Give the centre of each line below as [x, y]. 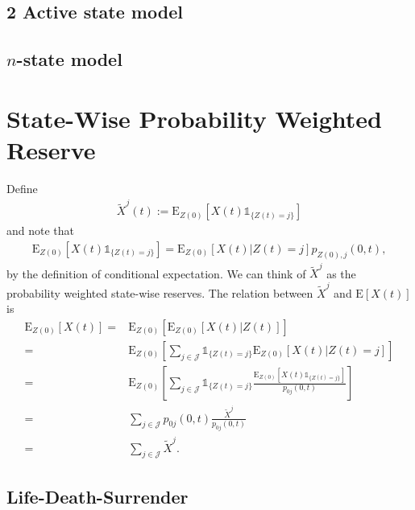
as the [341, 273]
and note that [41, 230]
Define [22, 188]
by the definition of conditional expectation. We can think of [156, 273]
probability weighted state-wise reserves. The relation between [160, 292]
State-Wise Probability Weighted [194, 118]
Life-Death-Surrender [98, 496]
